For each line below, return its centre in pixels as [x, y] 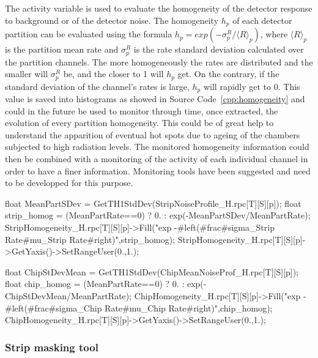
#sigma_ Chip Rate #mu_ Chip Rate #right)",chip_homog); [161, 308]
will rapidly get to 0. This [252, 86]
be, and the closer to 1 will [113, 74]
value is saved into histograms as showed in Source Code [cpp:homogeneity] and [155, 99]
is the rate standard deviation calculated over [219, 49]
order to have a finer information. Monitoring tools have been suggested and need [158, 170]
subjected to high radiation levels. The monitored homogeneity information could [157, 147]
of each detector [262, 20]
